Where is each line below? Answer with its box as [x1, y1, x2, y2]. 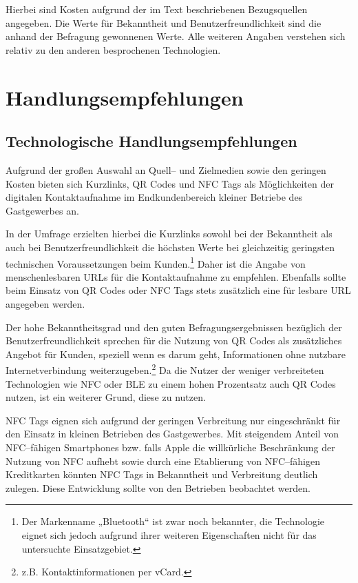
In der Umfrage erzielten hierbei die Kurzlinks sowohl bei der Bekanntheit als [6, 226, 333, 241]
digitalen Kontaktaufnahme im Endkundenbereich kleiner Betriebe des [6, 190, 303, 204]
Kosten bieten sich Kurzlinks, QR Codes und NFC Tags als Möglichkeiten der [6, 176, 334, 190]
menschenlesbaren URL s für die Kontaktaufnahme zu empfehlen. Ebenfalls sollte [6, 269, 346, 284]
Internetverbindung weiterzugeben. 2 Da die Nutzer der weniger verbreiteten [6, 361, 324, 377]
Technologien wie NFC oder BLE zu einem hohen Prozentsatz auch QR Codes [6, 376, 336, 391]
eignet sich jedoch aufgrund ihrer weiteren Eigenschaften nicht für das [21, 527, 317, 542]
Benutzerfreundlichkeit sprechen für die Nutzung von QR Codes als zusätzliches [6, 333, 342, 348]
